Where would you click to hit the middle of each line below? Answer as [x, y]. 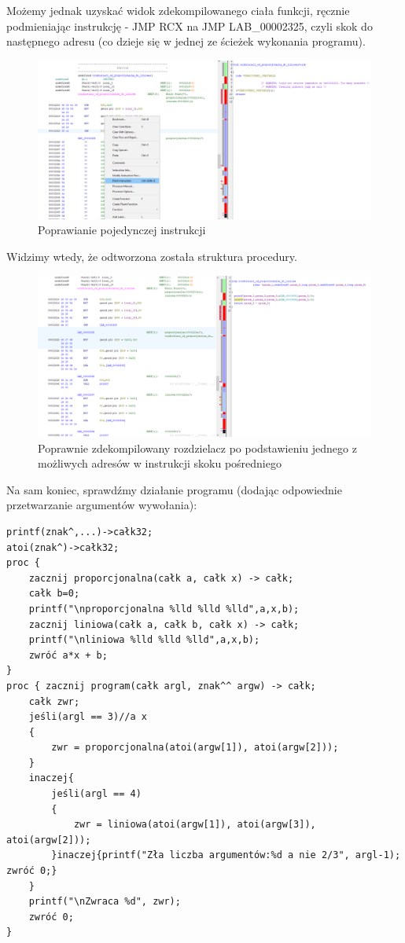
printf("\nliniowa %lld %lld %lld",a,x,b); [144, 640]
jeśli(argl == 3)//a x [88, 717]
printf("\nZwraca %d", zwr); [105, 902]
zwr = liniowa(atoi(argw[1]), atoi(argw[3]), [195, 825]
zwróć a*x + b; [68, 655]
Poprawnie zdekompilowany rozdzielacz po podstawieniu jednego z [197, 448]
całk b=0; [54, 594]
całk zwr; [54, 701]
